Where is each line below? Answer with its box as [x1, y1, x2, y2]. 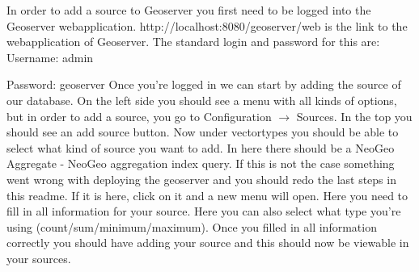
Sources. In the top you [296, 107, 413, 124]
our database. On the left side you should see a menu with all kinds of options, [6, 91, 397, 108]
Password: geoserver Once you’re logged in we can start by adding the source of [6, 76, 401, 93]
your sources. [6, 249, 71, 266]
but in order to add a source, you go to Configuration [6, 107, 272, 124]
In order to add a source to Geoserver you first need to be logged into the [6, 2, 371, 18]
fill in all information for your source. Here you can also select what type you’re [6, 203, 401, 220]
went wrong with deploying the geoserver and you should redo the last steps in [6, 170, 396, 187]
